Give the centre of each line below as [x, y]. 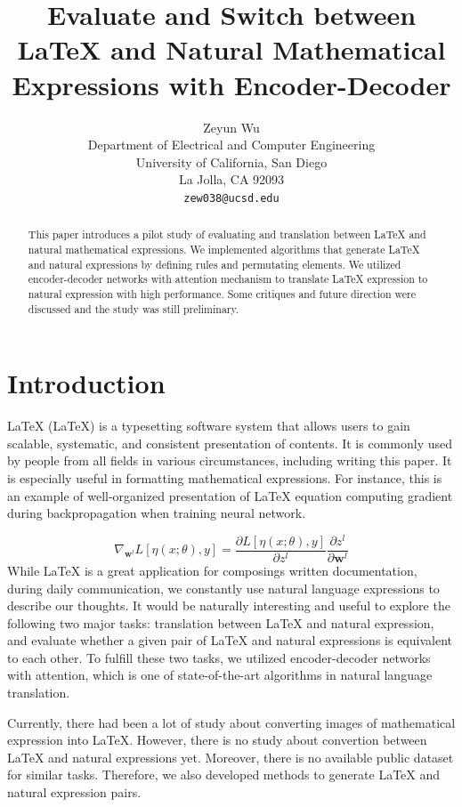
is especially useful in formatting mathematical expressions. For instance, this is [225, 477]
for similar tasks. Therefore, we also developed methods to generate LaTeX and [224, 775]
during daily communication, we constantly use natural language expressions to [223, 588]
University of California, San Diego [231, 161]
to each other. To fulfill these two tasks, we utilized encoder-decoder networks [219, 657]
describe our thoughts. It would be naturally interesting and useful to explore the [229, 605]
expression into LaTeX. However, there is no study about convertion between [217, 740]
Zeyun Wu [231, 127]
